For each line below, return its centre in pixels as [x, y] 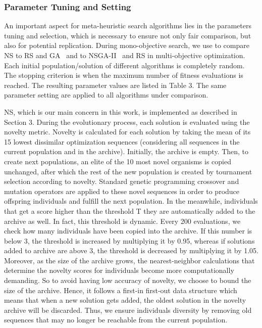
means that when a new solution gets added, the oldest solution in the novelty [125, 300]
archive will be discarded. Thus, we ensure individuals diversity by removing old [128, 310]
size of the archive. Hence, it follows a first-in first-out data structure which [121, 290]
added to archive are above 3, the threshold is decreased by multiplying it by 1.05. [131, 250]
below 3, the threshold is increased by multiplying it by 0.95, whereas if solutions [129, 240]
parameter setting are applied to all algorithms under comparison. [106, 95]
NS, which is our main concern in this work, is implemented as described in [121, 111]
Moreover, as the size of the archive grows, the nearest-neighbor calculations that [129, 260]
